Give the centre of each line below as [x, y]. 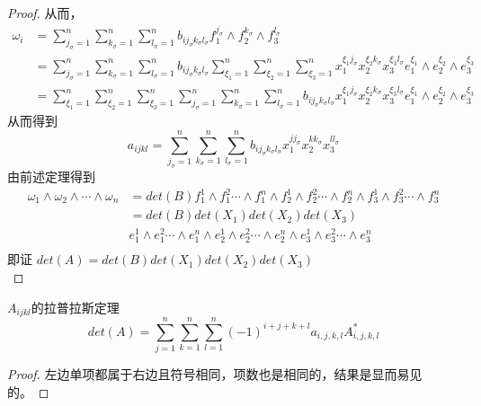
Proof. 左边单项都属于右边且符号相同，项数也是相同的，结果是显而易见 [215, 374]
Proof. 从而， [45, 13]
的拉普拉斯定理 [75, 307]
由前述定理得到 [51, 176]
